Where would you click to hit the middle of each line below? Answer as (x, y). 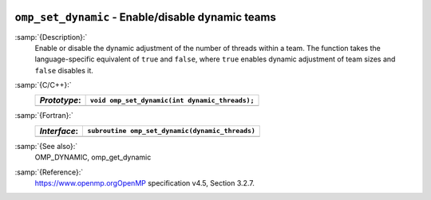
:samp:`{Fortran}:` (44, 116)
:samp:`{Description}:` (51, 37)
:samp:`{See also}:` (46, 146)
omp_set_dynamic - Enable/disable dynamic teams (146, 17)
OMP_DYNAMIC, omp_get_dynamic (93, 157)
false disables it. (64, 70)
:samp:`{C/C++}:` (43, 85)
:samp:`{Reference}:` (49, 172)
